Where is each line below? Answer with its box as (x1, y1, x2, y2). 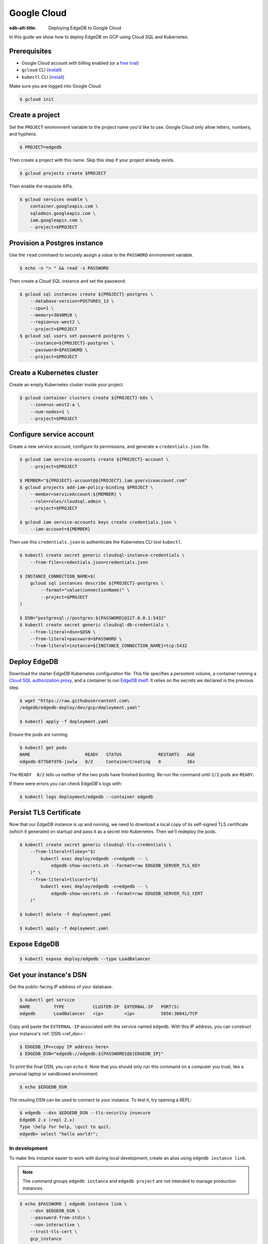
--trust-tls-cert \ (30, 1229, 78, 1235)
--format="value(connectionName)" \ (40, 587, 130, 593)
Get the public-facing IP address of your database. (9, 983, 113, 990)
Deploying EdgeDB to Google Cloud (48, 25, 122, 31)
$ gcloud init (19, 97, 54, 102)
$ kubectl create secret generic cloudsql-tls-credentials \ (19, 841, 172, 847)
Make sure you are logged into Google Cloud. (9, 83, 102, 89)
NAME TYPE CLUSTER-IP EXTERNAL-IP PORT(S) (19, 1004, 180, 1010)
